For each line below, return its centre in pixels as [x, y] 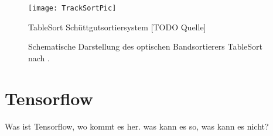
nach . [39, 57]
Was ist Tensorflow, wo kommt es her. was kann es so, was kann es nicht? [137, 126]
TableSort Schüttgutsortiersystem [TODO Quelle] [117, 27]
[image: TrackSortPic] [72, 8]
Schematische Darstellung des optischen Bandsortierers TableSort [146, 46]
